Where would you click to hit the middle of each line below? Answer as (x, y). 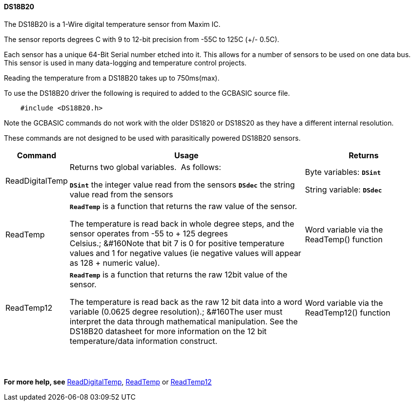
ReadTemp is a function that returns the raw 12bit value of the (178, 274)
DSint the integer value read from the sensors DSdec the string (182, 184)
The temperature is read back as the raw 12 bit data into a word (186, 302)
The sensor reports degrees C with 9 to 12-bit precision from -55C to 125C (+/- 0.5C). (142, 39)
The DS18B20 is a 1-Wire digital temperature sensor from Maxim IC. (112, 24)
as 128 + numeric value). (115, 263)
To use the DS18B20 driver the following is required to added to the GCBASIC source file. (147, 93)
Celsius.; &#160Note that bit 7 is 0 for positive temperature (177, 243)
